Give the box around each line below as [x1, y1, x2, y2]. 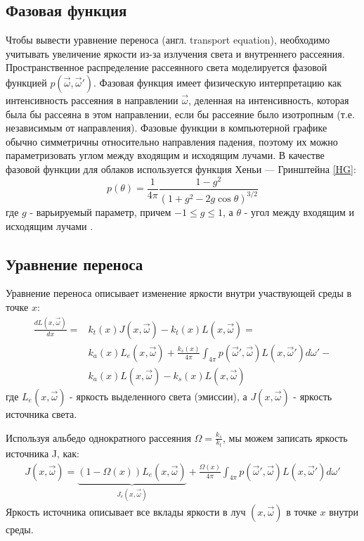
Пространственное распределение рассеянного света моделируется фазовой [6, 60, 327, 75]
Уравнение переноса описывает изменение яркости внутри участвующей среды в [6, 286, 352, 300]
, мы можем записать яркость [222, 430, 348, 445]
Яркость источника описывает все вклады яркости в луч [6, 504, 246, 519]
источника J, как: [6, 446, 80, 461]
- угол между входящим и [244, 205, 354, 219]
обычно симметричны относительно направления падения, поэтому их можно [6, 134, 338, 148]
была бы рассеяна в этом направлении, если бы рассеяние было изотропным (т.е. [6, 106, 355, 121]
